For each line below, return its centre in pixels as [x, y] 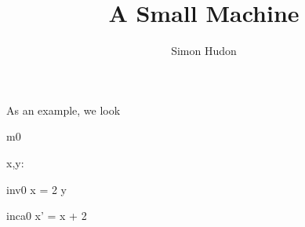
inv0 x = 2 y [37, 189]
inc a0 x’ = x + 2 [47, 216]
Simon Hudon [204, 51]
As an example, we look [64, 110]
